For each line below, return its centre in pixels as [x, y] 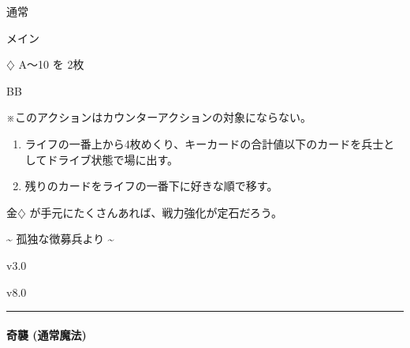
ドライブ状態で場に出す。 [112, 159]
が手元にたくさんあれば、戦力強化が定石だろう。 [156, 212]
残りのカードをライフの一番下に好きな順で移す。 [151, 186]
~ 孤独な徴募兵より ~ [60, 239]
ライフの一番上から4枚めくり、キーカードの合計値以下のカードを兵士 [204, 143]
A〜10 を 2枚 [51, 64]
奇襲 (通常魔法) [47, 334]
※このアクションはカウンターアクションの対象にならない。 [159, 117]
